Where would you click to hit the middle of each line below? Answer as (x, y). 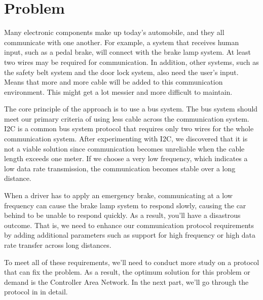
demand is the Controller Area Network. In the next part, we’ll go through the (126, 282)
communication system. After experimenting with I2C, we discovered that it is (126, 139)
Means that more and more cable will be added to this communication (114, 82)
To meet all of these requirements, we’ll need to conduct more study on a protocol (132, 262)
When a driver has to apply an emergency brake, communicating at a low (118, 195)
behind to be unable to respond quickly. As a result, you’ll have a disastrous (122, 215)
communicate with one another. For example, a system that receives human (122, 42)
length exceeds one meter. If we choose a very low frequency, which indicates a (126, 158)
